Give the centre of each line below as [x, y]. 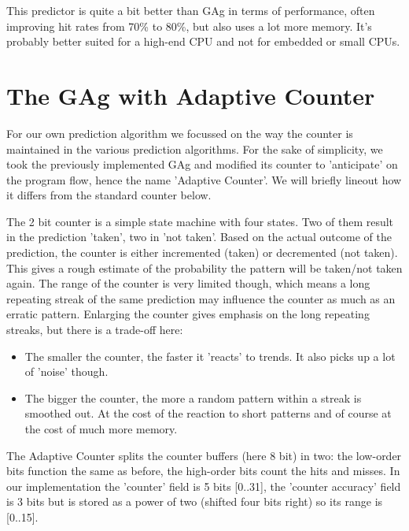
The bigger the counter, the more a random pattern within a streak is [193, 397]
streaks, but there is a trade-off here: [95, 330]
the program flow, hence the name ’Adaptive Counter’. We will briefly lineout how [204, 179]
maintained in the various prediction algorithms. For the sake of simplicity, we [195, 149]
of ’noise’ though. [66, 371]
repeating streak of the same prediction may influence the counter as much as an [201, 298]
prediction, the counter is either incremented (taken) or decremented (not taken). [202, 253]
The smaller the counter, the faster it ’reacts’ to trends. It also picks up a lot [210, 356]
